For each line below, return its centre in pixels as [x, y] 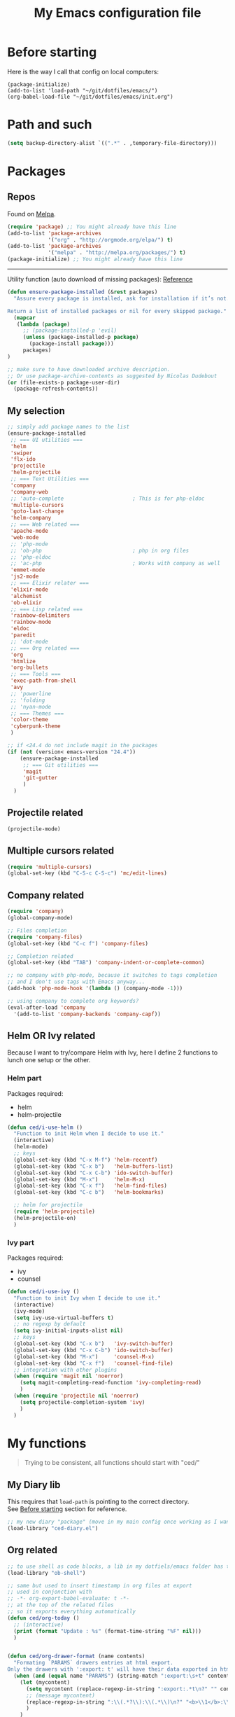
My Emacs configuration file [117, 13]
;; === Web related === [45, 524]
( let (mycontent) [45, 1682]
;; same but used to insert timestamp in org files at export [100, 1585]
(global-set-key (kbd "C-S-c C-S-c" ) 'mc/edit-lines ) [87, 873]
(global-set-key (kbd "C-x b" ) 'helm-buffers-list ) [93, 1166]
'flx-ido [23, 459]
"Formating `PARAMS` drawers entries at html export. [93, 1663]
